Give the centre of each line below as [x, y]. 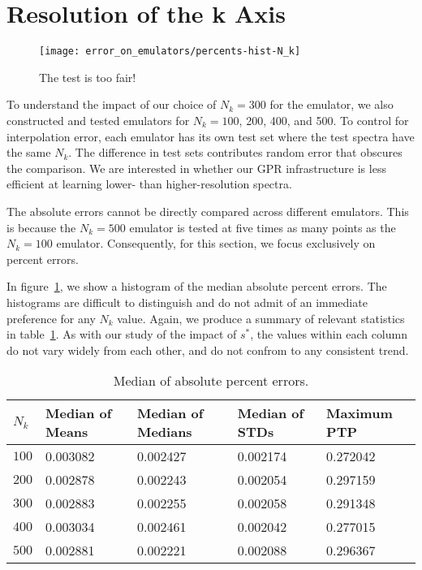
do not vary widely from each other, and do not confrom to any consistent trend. [208, 350]
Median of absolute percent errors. [211, 381]
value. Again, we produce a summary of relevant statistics [261, 318]
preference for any [51, 318]
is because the [41, 227]
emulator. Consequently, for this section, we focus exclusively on [216, 243]
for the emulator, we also [332, 104]
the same [29, 152]
